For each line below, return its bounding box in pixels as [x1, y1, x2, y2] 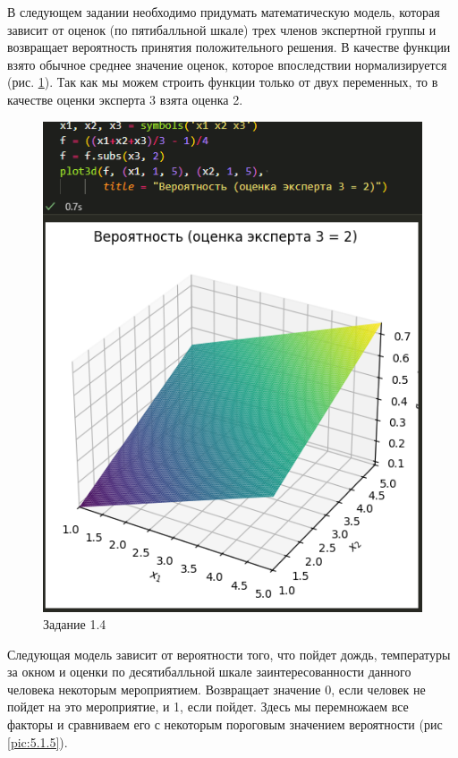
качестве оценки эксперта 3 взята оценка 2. [7, 89, 243, 108]
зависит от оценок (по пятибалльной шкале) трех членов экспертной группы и [7, 20, 437, 38]
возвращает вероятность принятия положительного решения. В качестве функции [7, 38, 451, 56]
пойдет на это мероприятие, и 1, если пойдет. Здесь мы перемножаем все [7, 697, 409, 716]
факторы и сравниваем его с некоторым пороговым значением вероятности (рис [7, 715, 443, 734]
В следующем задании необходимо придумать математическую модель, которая [7, 3, 440, 21]
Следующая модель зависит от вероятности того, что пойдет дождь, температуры [7, 644, 451, 663]
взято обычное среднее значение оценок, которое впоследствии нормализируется [7, 55, 447, 73]
